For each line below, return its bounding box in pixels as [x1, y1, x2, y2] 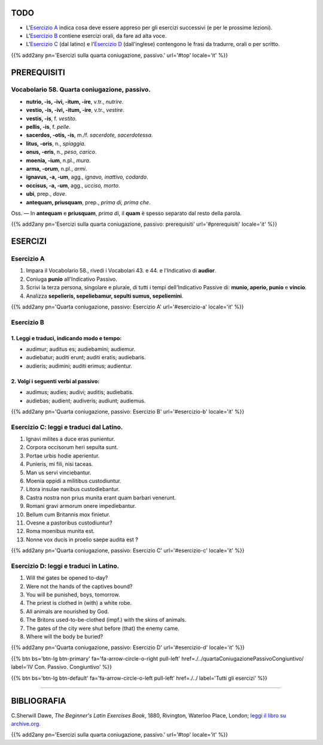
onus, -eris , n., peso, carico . [26, 149, 97, 156]
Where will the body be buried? [26, 633, 103, 640]
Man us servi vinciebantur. [26, 469, 92, 476]
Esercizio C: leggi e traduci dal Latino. [11, 423, 123, 431]
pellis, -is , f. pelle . [26, 123, 71, 131]
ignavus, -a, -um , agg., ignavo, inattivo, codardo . [26, 174, 149, 181]
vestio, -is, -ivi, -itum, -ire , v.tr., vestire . [26, 107, 125, 114]
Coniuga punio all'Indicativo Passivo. [26, 275, 118, 283]
